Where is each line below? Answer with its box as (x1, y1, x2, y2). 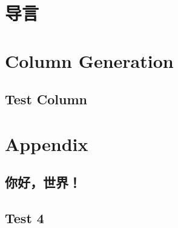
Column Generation (5, 48, 174, 73)
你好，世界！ (5, 173, 81, 192)
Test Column (5, 90, 87, 109)
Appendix (5, 131, 88, 156)
